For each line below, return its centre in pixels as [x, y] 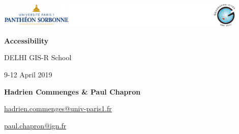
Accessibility [26, 40]
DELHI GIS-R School [38, 57]
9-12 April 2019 [28, 75]
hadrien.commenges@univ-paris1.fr [58, 108]
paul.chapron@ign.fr [35, 125]
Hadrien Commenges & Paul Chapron [72, 91]
